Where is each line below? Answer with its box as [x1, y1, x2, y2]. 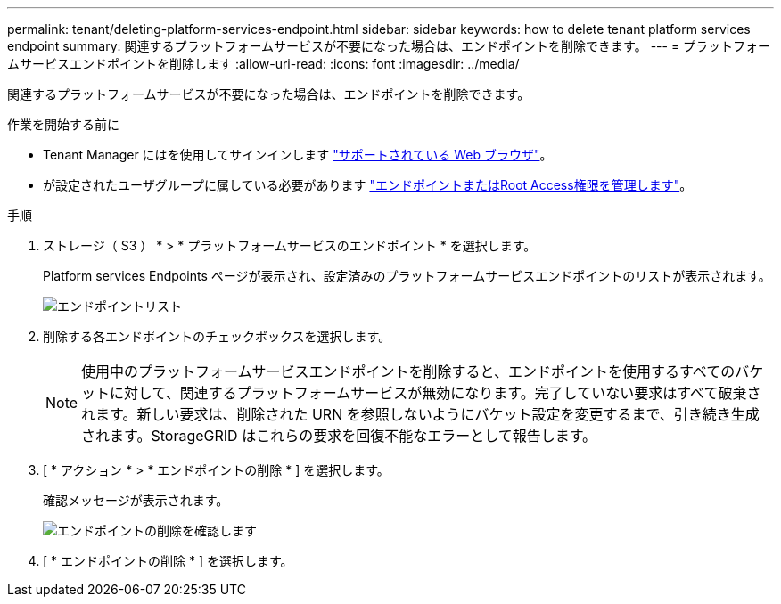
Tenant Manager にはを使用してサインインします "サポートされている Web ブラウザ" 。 [43, 147, 553, 162]
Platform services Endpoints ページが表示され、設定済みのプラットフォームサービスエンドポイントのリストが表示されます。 [43, 268, 771, 283]
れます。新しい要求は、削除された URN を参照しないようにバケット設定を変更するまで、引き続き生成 [81, 405, 760, 423]
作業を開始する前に [7, 117, 119, 132]
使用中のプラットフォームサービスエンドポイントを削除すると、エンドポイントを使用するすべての [81, 363, 736, 380]
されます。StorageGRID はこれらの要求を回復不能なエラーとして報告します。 [81, 427, 597, 445]
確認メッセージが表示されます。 [43, 493, 229, 508]
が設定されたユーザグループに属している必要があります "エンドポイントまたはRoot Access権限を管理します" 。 [43, 177, 693, 192]
